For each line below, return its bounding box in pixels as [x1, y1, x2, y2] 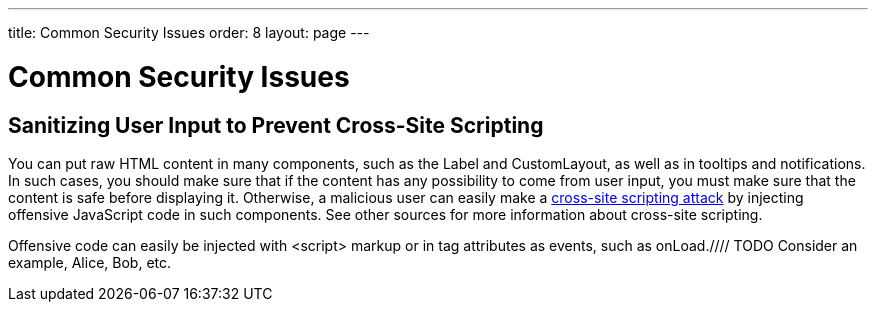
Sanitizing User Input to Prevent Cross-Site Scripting [8, 112, 544, 138]
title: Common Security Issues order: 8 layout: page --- [8, 24, 370, 41]
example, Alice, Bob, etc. [8, 253, 172, 271]
